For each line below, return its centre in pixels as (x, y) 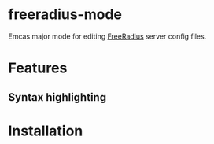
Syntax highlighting (57, 97)
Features (38, 68)
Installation (46, 131)
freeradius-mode (65, 15)
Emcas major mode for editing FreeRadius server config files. (107, 36)
